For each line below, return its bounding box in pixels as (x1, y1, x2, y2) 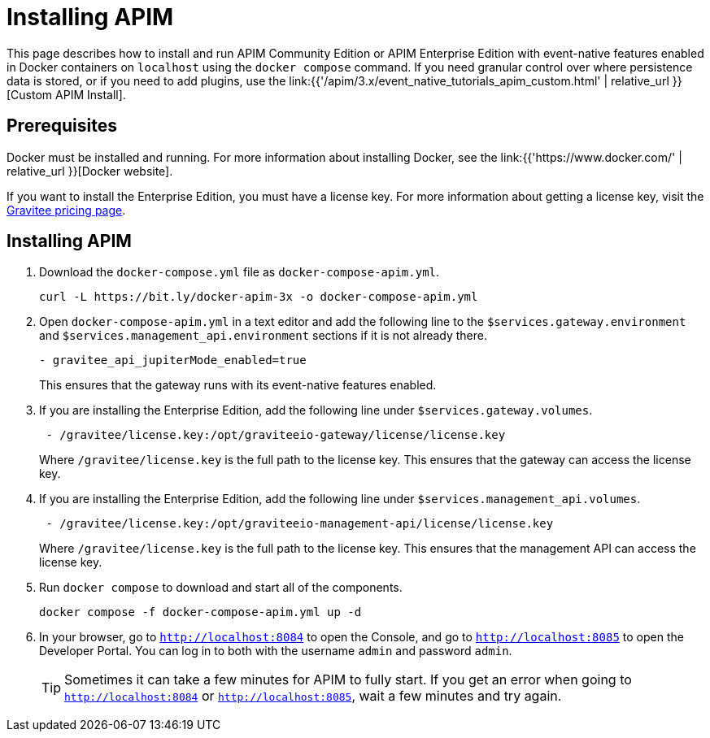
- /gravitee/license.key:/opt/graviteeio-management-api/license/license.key (46, 517, 554, 531)
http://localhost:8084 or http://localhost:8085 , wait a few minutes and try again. (64, 688, 562, 705)
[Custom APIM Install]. (7, 87, 126, 102)
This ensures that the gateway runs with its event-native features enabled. (39, 378, 437, 393)
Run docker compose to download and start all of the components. (39, 580, 403, 595)
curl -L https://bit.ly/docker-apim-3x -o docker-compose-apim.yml (39, 290, 478, 304)
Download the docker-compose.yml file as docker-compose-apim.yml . (39, 265, 440, 280)
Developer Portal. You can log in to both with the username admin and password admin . (39, 644, 512, 658)
